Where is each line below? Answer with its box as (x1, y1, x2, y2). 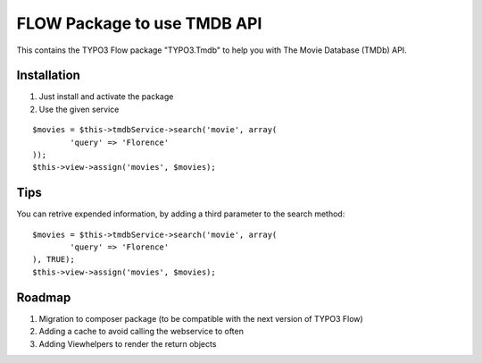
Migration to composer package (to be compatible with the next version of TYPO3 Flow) (38, 313, 363, 324)
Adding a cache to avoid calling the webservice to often (38, 326, 245, 337)
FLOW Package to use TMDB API (16, 13, 262, 33)
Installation (16, 68, 80, 83)
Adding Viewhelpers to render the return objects (38, 338, 217, 349)
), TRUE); (32, 255, 75, 265)
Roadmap (16, 290, 71, 305)
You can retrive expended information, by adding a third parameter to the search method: (16, 208, 345, 219)
